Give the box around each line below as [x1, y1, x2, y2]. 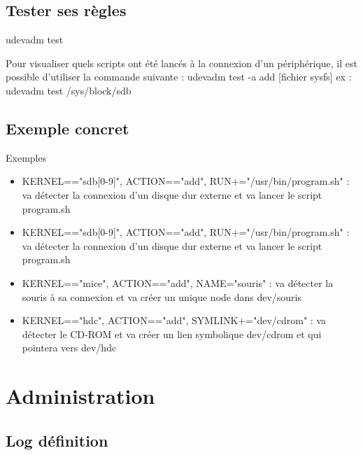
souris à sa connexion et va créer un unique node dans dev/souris [22, 289, 302, 304]
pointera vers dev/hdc [22, 340, 117, 355]
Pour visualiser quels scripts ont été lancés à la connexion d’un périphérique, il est [6, 55, 357, 70]
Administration [6, 381, 155, 410]
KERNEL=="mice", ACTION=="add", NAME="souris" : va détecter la [22, 275, 334, 290]
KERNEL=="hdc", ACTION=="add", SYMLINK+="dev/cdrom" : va [22, 313, 326, 328]
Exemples [6, 150, 47, 164]
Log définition [6, 429, 108, 451]
